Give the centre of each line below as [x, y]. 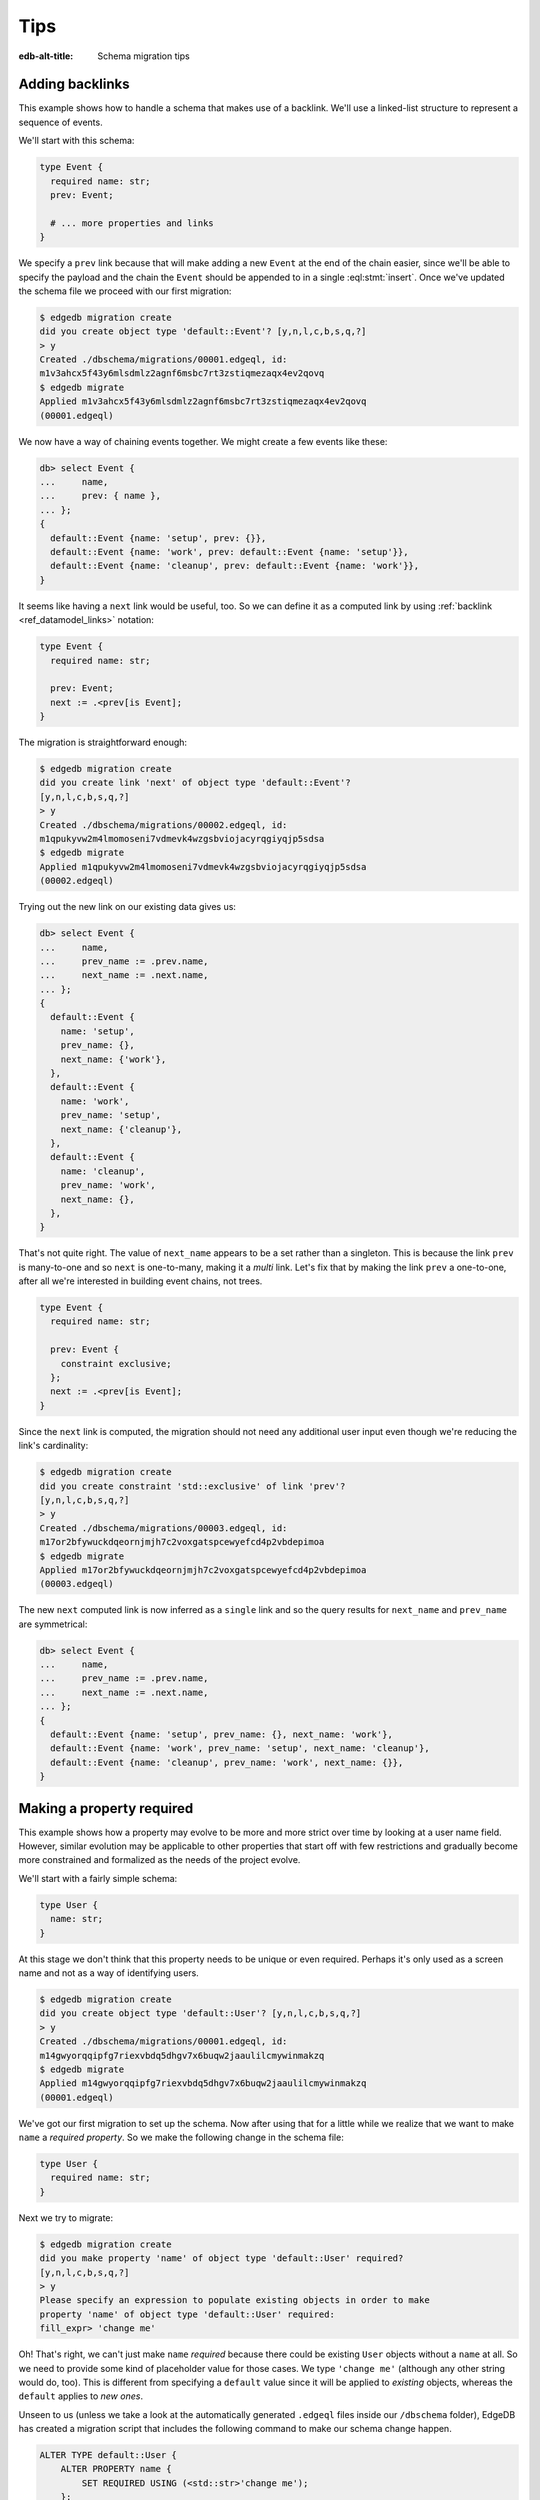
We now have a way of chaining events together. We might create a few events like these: [203, 441]
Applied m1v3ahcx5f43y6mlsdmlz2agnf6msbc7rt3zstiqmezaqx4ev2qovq [203, 401]
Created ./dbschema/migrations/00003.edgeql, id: [163, 1528]
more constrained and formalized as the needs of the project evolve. [159, 1860]
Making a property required [106, 1808]
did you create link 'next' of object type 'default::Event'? [195, 783]
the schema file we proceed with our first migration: [125, 291]
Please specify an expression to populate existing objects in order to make [234, 2300]
